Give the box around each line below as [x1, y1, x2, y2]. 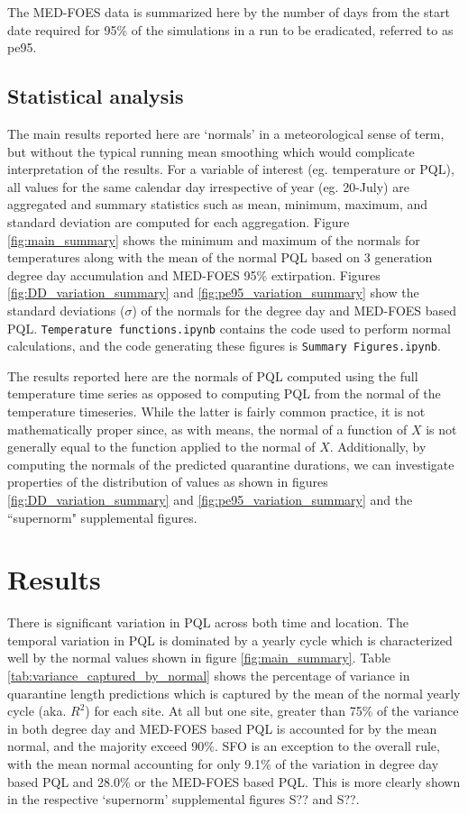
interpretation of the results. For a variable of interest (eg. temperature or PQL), [7, 160, 454, 178]
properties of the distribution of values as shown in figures [7, 472, 328, 491]
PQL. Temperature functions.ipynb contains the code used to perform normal [7, 318, 451, 337]
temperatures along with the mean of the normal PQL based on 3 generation [7, 248, 433, 267]
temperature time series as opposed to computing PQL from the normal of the [7, 384, 441, 403]
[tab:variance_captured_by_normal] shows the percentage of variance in [7, 666, 410, 685]
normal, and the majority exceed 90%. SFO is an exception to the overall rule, [7, 736, 440, 755]
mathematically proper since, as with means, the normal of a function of [7, 419, 408, 438]
